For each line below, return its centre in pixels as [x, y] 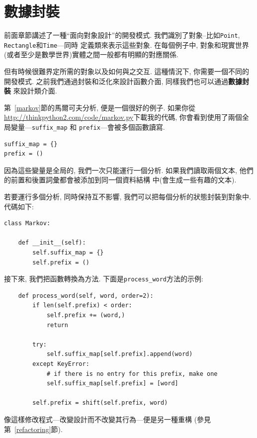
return [57, 325]
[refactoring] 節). [39, 429]
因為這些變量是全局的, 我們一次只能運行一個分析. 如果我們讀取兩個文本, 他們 [129, 170]
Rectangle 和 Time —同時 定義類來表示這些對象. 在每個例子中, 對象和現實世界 [127, 44]
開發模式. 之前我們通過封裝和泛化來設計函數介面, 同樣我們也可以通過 [116, 81]
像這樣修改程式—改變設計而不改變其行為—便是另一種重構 [98, 419]
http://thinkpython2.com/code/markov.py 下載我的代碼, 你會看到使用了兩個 [123, 117]
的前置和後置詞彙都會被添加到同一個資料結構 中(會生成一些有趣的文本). [120, 180]
